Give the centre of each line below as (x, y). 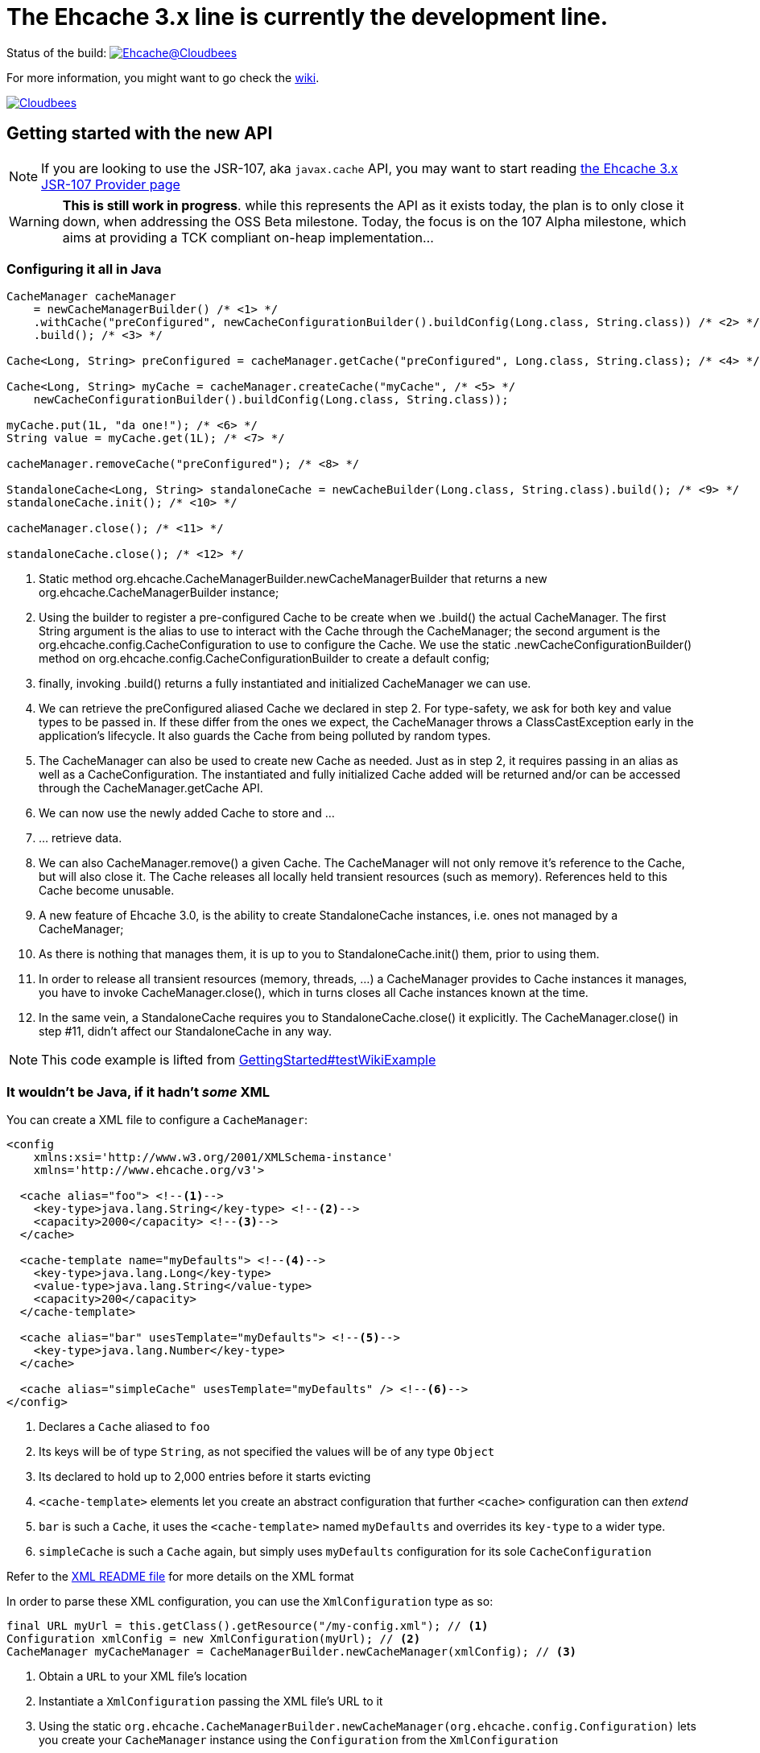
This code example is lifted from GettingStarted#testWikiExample (239, 1060)
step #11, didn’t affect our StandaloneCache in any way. (186, 1032)
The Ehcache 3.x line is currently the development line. (308, 17)
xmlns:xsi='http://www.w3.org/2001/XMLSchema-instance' (213, 1158)
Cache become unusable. (107, 891)
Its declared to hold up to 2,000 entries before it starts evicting (205, 1477)
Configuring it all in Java (84, 269)
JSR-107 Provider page (111, 184)
